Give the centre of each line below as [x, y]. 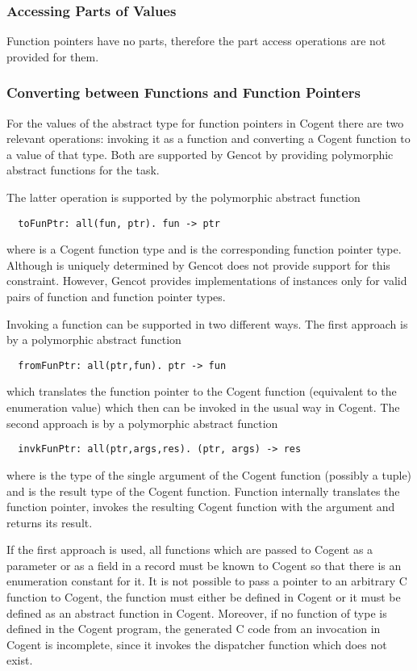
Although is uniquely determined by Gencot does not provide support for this [198, 264]
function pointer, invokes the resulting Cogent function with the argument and [201, 507]
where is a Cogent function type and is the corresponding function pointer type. [204, 249]
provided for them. [53, 56]
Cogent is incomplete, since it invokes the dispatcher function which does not [197, 644]
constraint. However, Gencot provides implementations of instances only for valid [207, 281]
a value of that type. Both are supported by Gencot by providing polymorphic [200, 154]
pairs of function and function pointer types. [116, 297]
